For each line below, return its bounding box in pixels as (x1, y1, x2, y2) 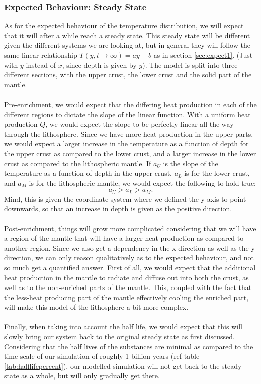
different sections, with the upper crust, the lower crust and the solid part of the (4, 69, 252, 80)
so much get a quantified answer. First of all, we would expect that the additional (4, 262, 256, 272)
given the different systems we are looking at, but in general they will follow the (4, 40, 250, 50)
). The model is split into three (142, 59, 238, 70)
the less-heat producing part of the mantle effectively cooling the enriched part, (4, 292, 249, 302)
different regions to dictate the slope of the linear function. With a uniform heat (4, 109, 251, 119)
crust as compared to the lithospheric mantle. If (4, 158, 151, 168)
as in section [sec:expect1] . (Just (153, 50, 253, 60)
